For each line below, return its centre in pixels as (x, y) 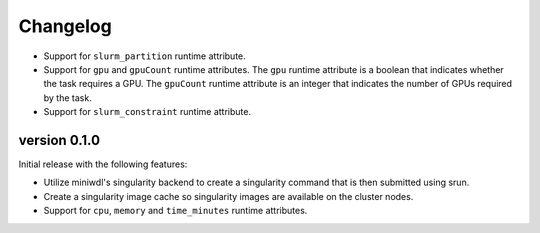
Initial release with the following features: (103, 164)
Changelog (65, 26)
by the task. (67, 97)
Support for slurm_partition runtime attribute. (145, 56)
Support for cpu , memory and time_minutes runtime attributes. (175, 211)
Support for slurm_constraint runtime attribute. (147, 112)
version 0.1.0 (59, 140)
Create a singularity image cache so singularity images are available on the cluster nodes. (228, 196)
